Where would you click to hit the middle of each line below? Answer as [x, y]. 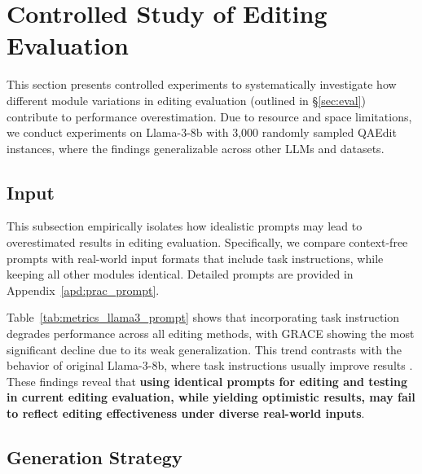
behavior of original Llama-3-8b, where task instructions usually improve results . [210, 365]
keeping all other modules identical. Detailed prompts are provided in [180, 274]
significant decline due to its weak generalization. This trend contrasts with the [204, 349]
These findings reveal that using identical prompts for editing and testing [207, 381]
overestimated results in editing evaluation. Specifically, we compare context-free [207, 242]
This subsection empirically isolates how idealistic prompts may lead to [185, 226]
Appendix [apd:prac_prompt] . [83, 290]
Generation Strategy [95, 457]
